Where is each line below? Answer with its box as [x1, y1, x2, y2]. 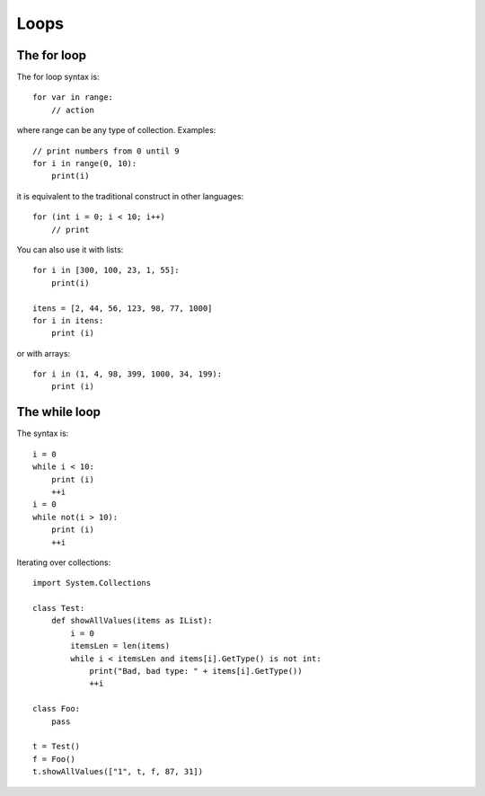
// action [50, 104, 94, 115]
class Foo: [32, 703, 81, 714]
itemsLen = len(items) [70, 641, 171, 651]
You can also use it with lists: [16, 243, 124, 255]
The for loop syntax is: [16, 72, 100, 83]
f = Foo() [32, 754, 75, 764]
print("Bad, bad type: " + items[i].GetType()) [89, 666, 303, 677]
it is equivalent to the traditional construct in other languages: [16, 190, 244, 201]
